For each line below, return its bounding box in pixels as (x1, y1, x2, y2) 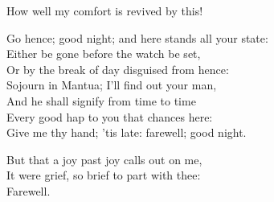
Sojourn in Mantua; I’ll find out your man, (6, 76, 217, 93)
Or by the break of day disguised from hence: (6, 60, 229, 77)
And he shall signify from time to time (6, 92, 196, 109)
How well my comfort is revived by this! (6, 2, 203, 19)
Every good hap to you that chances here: (6, 108, 213, 125)
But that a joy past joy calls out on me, (6, 150, 202, 167)
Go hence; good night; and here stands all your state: (6, 29, 268, 46)
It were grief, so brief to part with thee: (6, 167, 201, 183)
